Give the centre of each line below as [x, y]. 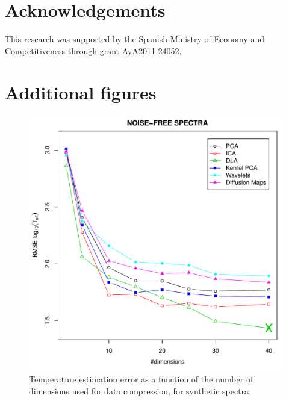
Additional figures [81, 92]
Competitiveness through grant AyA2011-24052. [93, 50]
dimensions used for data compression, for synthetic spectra [139, 390]
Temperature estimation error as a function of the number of [141, 379]
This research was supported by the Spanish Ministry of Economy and [135, 39]
